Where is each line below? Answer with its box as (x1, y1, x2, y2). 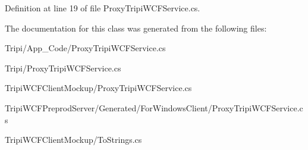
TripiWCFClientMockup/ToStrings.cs (5, 133, 142, 146)
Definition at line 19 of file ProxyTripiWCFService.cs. (5, 2, 200, 14)
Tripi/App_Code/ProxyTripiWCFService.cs (5, 42, 166, 54)
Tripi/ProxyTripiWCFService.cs (5, 61, 121, 74)
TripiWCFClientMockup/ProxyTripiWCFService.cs (5, 82, 192, 94)
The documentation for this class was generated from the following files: (5, 21, 267, 34)
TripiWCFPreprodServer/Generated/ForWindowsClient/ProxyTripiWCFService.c (5, 101, 303, 114)
